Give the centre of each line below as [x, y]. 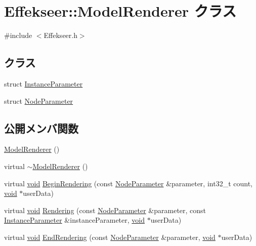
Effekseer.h [60, 35]
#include [18, 35]
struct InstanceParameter [44, 83]
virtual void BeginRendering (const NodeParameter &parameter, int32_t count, [128, 183]
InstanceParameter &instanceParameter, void [74, 220]
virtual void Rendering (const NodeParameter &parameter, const [105, 210]
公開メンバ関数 [41, 128]
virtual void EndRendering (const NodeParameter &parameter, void [110, 237]
